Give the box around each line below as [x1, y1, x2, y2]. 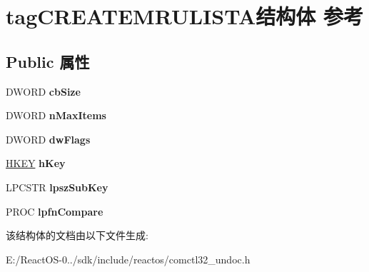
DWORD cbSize [6, 84, 81, 99]
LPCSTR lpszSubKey [6, 179, 108, 194]
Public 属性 [6, 50, 90, 72]
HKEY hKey [6, 156, 66, 171]
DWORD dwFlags [6, 131, 91, 146]
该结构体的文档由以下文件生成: [6, 228, 148, 243]
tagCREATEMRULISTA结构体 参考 [6, 1, 363, 31]
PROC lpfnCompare [6, 203, 103, 218]
